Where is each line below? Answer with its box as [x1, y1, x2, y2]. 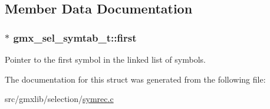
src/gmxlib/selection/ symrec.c [5, 93, 114, 105]
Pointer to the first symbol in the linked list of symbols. [5, 53, 206, 65]
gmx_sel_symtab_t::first [13, 30, 137, 45]
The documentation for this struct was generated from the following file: [5, 73, 266, 85]
